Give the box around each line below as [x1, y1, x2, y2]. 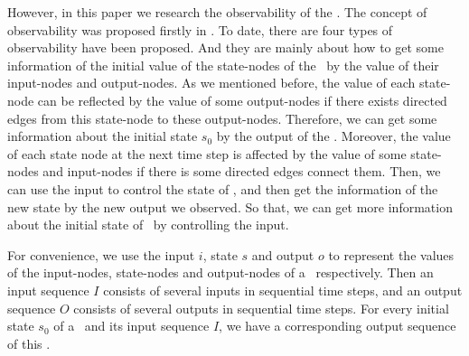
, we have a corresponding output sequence [219, 316, 456, 335]
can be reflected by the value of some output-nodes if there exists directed [37, 90, 447, 109]
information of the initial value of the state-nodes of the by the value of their [7, 55, 439, 74]
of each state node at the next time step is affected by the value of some [7, 144, 407, 163]
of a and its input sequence [53, 316, 210, 335]
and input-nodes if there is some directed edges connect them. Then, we [42, 162, 441, 181]
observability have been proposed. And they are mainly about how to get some [7, 38, 444, 57]
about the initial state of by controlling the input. [7, 215, 289, 234]
